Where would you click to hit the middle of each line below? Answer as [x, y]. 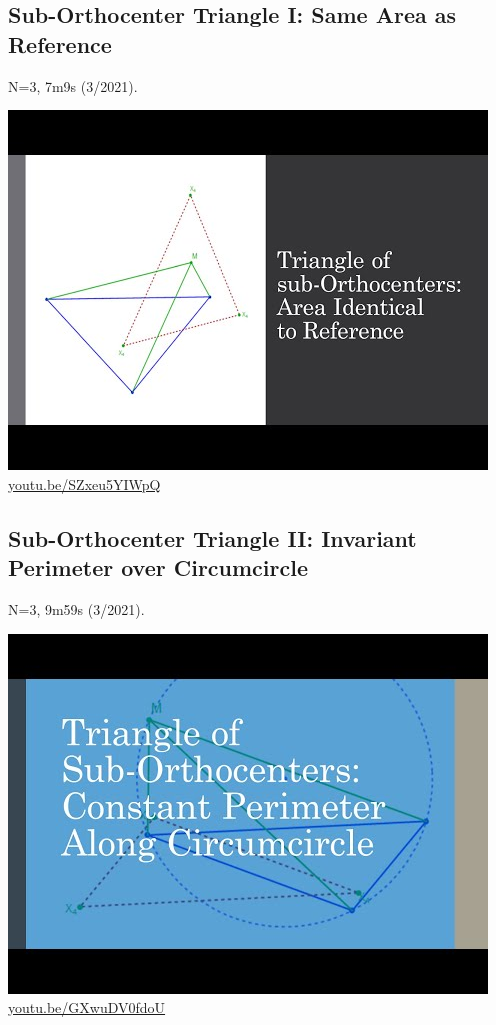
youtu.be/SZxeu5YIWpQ [84, 483]
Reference [60, 43]
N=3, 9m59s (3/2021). [76, 608]
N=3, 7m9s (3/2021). [73, 85]
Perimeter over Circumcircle [158, 567]
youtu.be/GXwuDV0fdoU [87, 1007]
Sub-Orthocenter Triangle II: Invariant [212, 537]
